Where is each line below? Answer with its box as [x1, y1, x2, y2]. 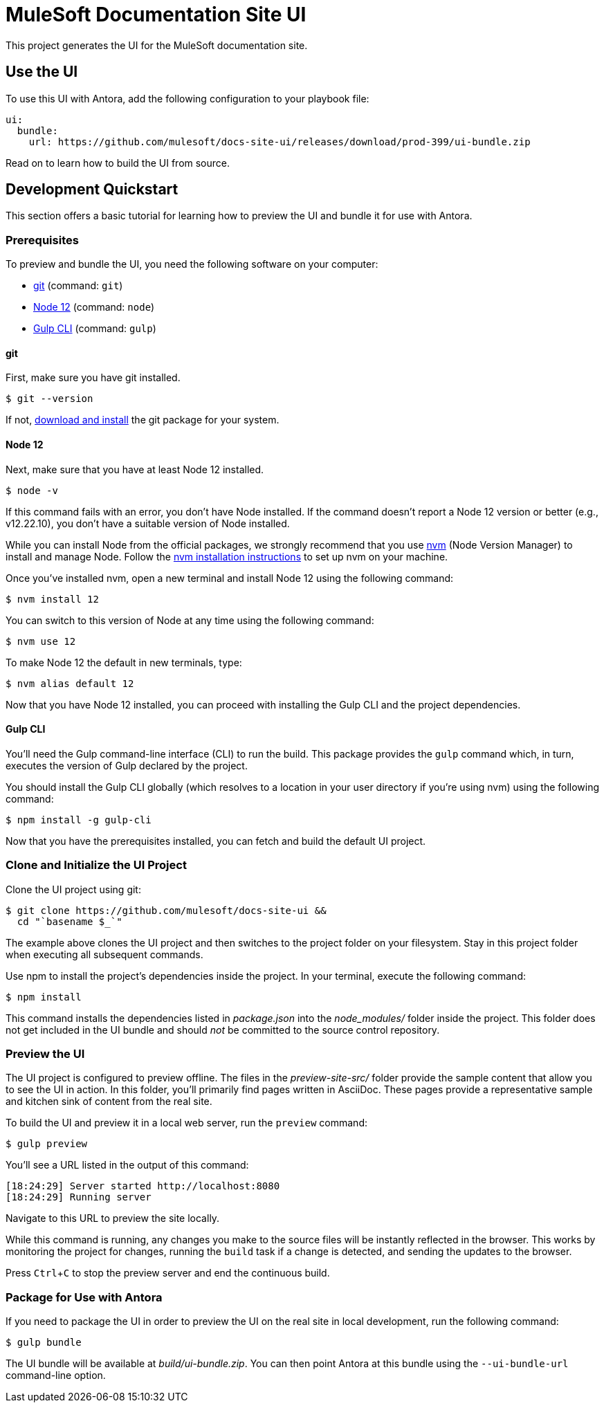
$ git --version [6, 393, 93, 405]
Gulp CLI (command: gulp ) [33, 322, 156, 335]
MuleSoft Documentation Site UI [6, 3, 306, 26]
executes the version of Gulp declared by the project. [6, 759, 248, 771]
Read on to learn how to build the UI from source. [6, 156, 230, 169]
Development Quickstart [6, 181, 179, 199]
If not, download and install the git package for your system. [6, 414, 280, 426]
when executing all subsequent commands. [6, 948, 203, 960]
